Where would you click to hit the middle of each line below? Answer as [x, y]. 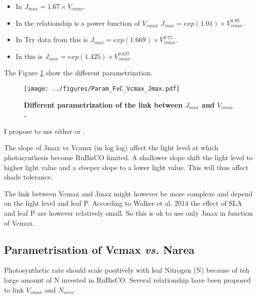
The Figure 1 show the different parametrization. [78, 73]
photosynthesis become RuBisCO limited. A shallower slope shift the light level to [128, 157]
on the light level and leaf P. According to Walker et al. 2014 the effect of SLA [123, 203]
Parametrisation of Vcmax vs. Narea [99, 249]
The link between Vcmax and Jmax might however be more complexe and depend [128, 193]
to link [14, 289]
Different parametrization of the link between [103, 104]
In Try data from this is [52, 39]
